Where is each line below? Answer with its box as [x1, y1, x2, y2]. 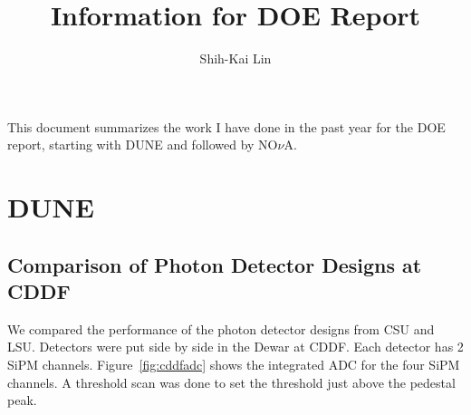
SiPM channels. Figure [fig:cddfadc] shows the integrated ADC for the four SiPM [7, 355, 460, 374]
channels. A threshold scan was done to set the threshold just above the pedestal [7, 372, 456, 391]
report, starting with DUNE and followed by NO [7, 135, 278, 154]
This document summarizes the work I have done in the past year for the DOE [7, 117, 446, 136]
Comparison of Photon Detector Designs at [7, 250, 422, 278]
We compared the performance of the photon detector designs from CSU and [7, 319, 435, 338]
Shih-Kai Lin [199, 49, 272, 68]
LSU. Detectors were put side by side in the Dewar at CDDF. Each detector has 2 [7, 337, 464, 356]
